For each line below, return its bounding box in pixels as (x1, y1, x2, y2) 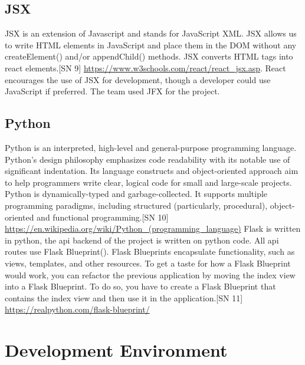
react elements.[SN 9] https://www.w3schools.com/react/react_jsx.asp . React (5, 61, 286, 74)
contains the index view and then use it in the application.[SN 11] (5, 291, 243, 304)
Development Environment (5, 338, 228, 362)
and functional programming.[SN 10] (37, 211, 169, 223)
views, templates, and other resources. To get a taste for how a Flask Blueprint (5, 257, 291, 269)
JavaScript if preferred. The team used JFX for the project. (5, 85, 220, 97)
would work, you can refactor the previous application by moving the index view (5, 268, 296, 281)
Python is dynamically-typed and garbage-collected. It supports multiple (5, 188, 268, 200)
